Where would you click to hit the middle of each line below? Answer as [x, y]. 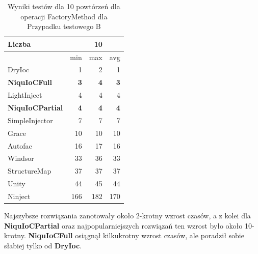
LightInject [25, 95]
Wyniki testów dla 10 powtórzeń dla [64, 6]
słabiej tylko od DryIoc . [43, 245]
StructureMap [30, 171]
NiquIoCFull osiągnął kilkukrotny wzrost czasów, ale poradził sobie [136, 235]
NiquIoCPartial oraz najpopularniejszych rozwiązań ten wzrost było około [123, 225]
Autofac [20, 145]
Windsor [21, 158]
